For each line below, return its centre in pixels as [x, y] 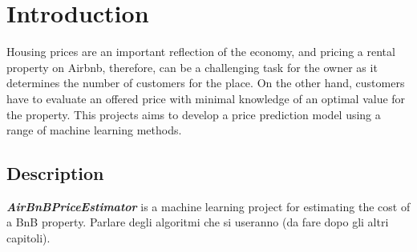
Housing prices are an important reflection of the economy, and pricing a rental [201, 52]
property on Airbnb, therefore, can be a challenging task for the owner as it [192, 67]
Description [55, 173]
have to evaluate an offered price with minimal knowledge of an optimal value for [206, 98]
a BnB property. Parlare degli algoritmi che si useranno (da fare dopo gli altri [198, 222]
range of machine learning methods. [94, 130]
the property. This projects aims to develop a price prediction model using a [194, 114]
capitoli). [28, 238]
